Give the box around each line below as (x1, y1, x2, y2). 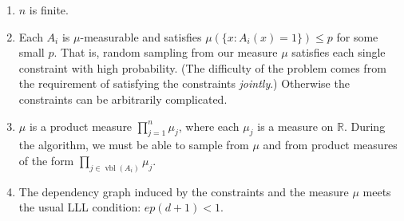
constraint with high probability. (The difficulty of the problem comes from (18, 59, 386, 76)
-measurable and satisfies (80, 28, 202, 45)
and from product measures (263, 136, 398, 153)
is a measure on (257, 117, 334, 134)
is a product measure (29, 117, 133, 134)
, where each (178, 117, 240, 134)
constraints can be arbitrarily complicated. (18, 90, 228, 107)
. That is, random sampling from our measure (53, 44, 278, 61)
